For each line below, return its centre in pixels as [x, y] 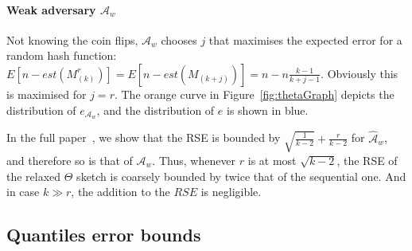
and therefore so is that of [70, 160]
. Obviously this [360, 73]
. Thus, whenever [194, 160]
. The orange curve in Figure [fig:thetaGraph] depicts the [254, 94]
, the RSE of [367, 160]
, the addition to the [120, 192]
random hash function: [62, 55]
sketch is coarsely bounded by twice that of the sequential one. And [241, 176]
